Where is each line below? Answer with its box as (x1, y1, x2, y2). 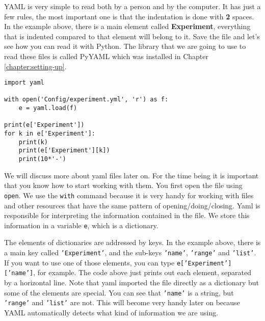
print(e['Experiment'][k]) (18, 147, 110, 154)
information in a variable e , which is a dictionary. (4, 220, 158, 230)
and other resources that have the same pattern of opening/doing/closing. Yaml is (4, 200, 260, 210)
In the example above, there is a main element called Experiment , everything (4, 21, 251, 32)
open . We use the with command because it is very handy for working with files (4, 190, 254, 200)
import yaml (4, 79, 44, 87)
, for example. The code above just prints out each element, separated (33, 267, 251, 278)
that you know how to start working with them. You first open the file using (4, 180, 243, 191)
